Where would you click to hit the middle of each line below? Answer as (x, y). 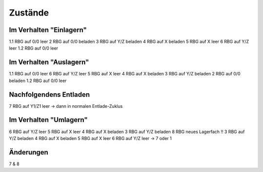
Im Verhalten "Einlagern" (48, 30)
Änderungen (29, 152)
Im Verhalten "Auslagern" (49, 62)
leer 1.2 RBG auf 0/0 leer (34, 48)
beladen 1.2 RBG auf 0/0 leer (38, 81)
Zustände (29, 13)
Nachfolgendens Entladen (49, 95)
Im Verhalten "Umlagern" (48, 120)
